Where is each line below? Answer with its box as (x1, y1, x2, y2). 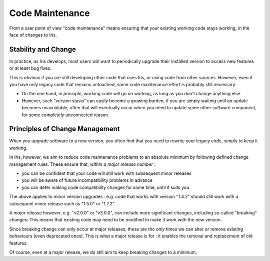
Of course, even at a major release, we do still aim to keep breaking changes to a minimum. (9, 249, 197, 255)
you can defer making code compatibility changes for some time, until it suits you (21, 184, 189, 190)
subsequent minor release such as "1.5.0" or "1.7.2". (9, 200, 116, 206)
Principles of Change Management (9, 125, 120, 133)
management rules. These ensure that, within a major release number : (9, 161, 156, 167)
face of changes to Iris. (9, 32, 57, 38)
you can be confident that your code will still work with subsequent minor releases (21, 170, 192, 176)
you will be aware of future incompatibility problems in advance (21, 177, 152, 183)
